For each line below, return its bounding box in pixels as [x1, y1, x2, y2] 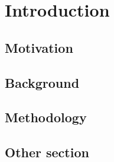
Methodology [5, 108, 87, 126]
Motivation [5, 38, 73, 56]
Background [5, 73, 80, 91]
